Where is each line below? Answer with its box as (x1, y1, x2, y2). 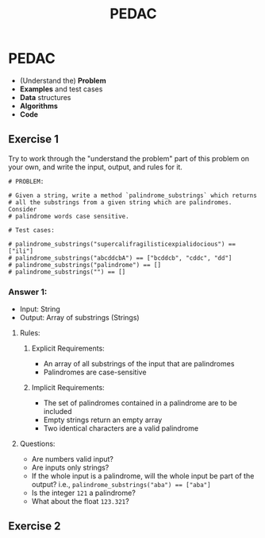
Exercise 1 (8, 133, 60, 146)
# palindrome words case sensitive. (8, 212, 129, 220)
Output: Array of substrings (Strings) (19, 313, 140, 323)
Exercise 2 (8, 520, 61, 533)
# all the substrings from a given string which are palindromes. (8, 198, 232, 207)
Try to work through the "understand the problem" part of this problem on (8, 153, 250, 163)
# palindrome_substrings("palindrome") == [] (8, 261, 161, 269)
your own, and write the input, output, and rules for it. (8, 162, 182, 172)
